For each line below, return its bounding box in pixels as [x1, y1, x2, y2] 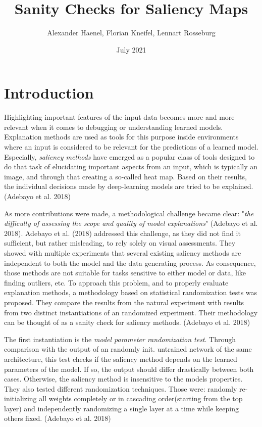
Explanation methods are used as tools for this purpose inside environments [4, 131, 239, 142]
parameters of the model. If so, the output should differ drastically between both [4, 363, 254, 374]
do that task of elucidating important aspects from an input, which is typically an [4, 161, 258, 172]
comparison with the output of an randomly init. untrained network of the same [4, 344, 252, 354]
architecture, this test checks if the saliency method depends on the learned [4, 353, 237, 364]
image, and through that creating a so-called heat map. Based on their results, [4, 171, 247, 181]
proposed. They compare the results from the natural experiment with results [4, 297, 244, 307]
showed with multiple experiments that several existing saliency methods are [4, 247, 241, 258]
